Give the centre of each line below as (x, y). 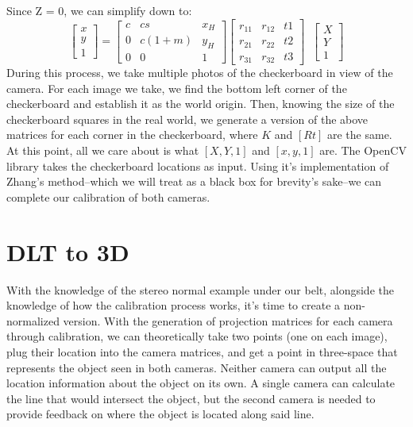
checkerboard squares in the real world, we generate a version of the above (187, 119)
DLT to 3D (68, 251)
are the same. (359, 135)
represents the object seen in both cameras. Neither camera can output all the (197, 367)
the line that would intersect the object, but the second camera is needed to (191, 398)
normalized (33, 320)
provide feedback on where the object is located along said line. (160, 414)
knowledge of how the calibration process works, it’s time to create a (174, 305)
